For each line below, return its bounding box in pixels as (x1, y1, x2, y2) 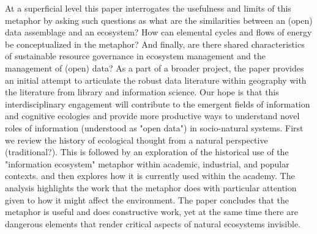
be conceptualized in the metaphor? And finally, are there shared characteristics (5, 37, 305, 50)
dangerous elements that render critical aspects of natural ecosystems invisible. (5, 217, 300, 230)
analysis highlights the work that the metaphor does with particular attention (5, 181, 297, 194)
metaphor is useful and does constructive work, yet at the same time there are (5, 205, 298, 218)
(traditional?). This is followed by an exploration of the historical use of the (5, 145, 289, 158)
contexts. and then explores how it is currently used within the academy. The (5, 169, 295, 182)
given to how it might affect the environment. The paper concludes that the (5, 193, 289, 206)
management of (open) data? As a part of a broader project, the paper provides (5, 61, 304, 74)
